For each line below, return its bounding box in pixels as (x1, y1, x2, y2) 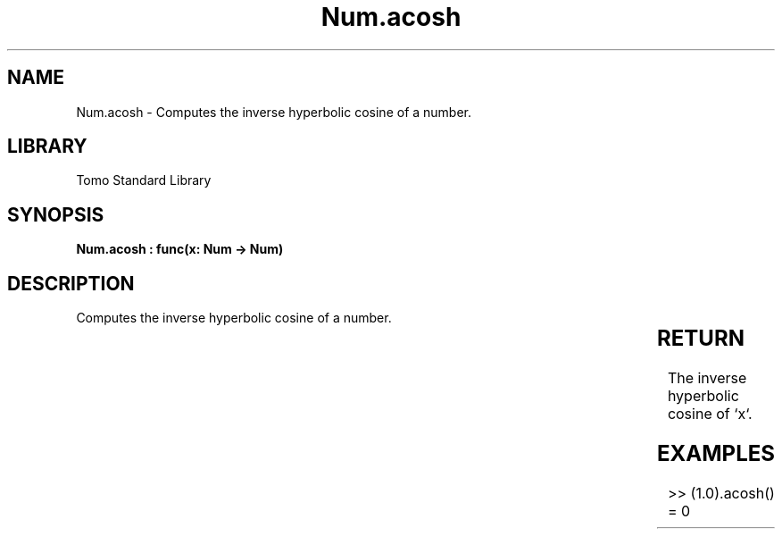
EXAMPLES (657, 440, 775, 466)
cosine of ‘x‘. (667, 405, 753, 423)
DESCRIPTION (7, 272, 135, 295)
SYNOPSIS (7, 203, 104, 226)
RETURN (657, 325, 745, 352)
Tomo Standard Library (76, 172, 212, 188)
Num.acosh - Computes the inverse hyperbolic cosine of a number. (76, 104, 472, 120)
